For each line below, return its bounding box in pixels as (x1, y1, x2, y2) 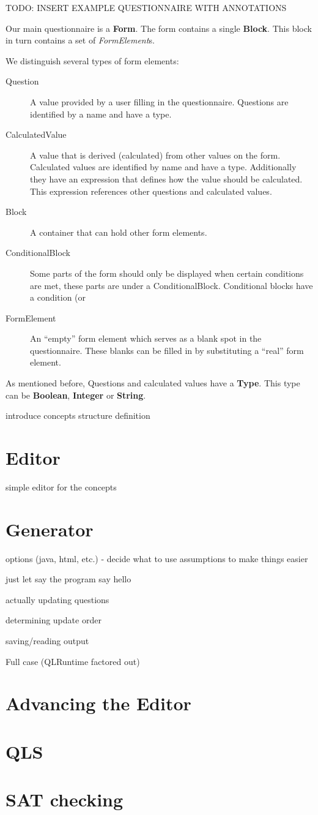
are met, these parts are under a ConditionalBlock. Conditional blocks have (30, 279, 313, 291)
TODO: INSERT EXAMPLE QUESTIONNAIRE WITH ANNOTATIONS (6, 1, 287, 13)
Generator (6, 516, 94, 541)
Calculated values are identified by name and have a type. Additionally (30, 160, 297, 173)
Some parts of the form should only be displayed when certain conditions (30, 266, 304, 279)
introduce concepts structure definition (6, 409, 150, 422)
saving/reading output (6, 634, 89, 647)
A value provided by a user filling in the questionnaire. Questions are (30, 95, 289, 108)
